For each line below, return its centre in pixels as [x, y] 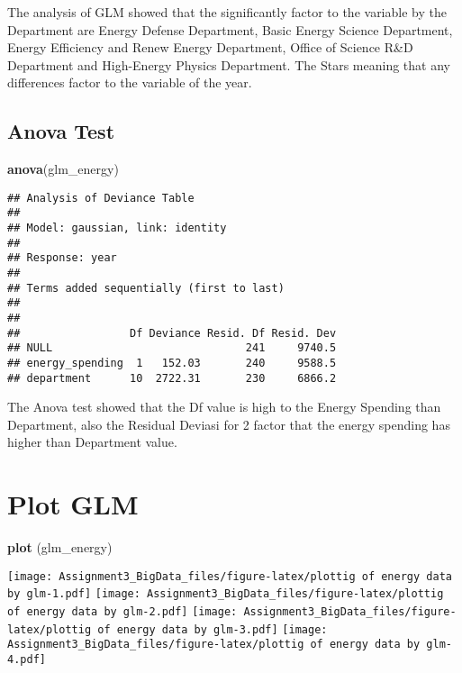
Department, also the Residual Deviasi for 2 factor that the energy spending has [229, 424]
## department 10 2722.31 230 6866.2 [172, 378]
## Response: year [62, 258]
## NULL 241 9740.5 [172, 348]
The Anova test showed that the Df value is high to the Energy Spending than [224, 407]
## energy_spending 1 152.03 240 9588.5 [172, 363]
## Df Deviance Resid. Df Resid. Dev [172, 333]
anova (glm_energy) [63, 169]
